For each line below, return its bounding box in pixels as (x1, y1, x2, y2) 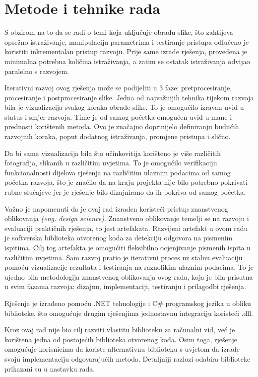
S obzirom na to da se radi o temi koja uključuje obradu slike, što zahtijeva (4, 27, 233, 37)
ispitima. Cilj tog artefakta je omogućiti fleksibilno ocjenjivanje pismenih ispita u (4, 242, 251, 252)
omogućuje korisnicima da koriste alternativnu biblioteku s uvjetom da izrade (4, 344, 240, 354)
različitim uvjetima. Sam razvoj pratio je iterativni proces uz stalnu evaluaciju (4, 252, 243, 262)
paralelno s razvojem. (4, 66, 69, 76)
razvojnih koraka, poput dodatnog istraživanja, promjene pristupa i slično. (4, 131, 231, 142)
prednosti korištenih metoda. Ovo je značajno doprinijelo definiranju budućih (4, 121, 239, 132)
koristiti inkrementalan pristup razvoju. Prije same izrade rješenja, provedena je (4, 46, 247, 57)
